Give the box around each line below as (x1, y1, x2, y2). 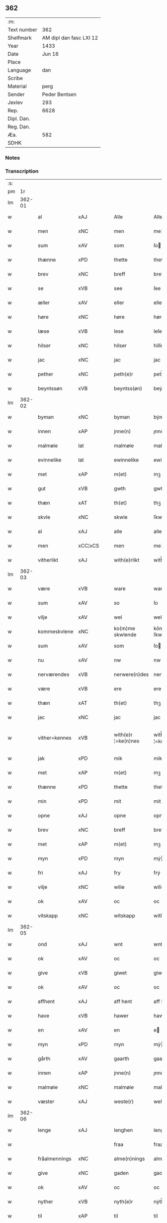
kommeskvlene (38, 628, 74, 635)
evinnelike (38, 457, 62, 464)
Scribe (7, 75, 23, 82)
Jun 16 (42, 50, 59, 57)
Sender (7, 91, 25, 97)
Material (7, 83, 27, 90)
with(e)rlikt (114, 557, 140, 564)
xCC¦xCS (78, 542, 99, 549)
